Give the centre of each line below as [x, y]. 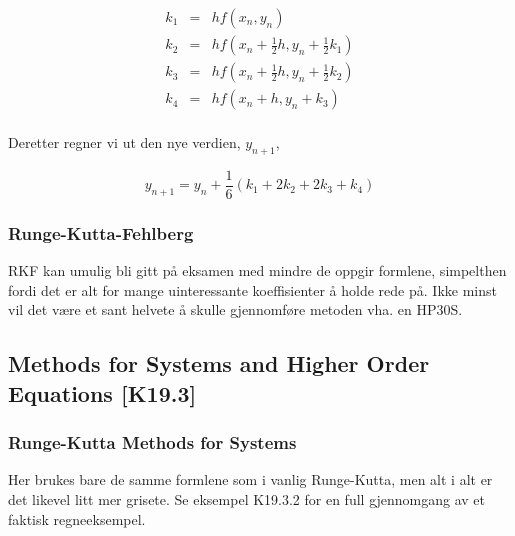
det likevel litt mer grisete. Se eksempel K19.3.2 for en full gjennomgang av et [247, 499]
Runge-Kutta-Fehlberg [101, 232]
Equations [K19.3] [102, 392]
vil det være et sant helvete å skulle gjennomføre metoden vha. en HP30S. [235, 309]
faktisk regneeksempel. [77, 518]
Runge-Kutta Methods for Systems [152, 442]
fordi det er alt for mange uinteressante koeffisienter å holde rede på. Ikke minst [252, 289]
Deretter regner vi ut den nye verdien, [124, 142]
